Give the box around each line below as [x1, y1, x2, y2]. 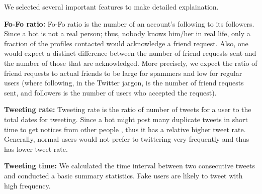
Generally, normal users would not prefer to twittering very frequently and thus [4, 134, 249, 144]
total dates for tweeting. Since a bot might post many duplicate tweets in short [4, 114, 248, 124]
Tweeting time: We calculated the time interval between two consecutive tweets [4, 160, 255, 171]
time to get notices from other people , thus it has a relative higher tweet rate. [4, 124, 246, 134]
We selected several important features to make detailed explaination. [4, 2, 219, 12]
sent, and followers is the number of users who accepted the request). [4, 87, 217, 98]
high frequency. [4, 180, 51, 190]
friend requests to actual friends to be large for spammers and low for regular [4, 67, 242, 78]
